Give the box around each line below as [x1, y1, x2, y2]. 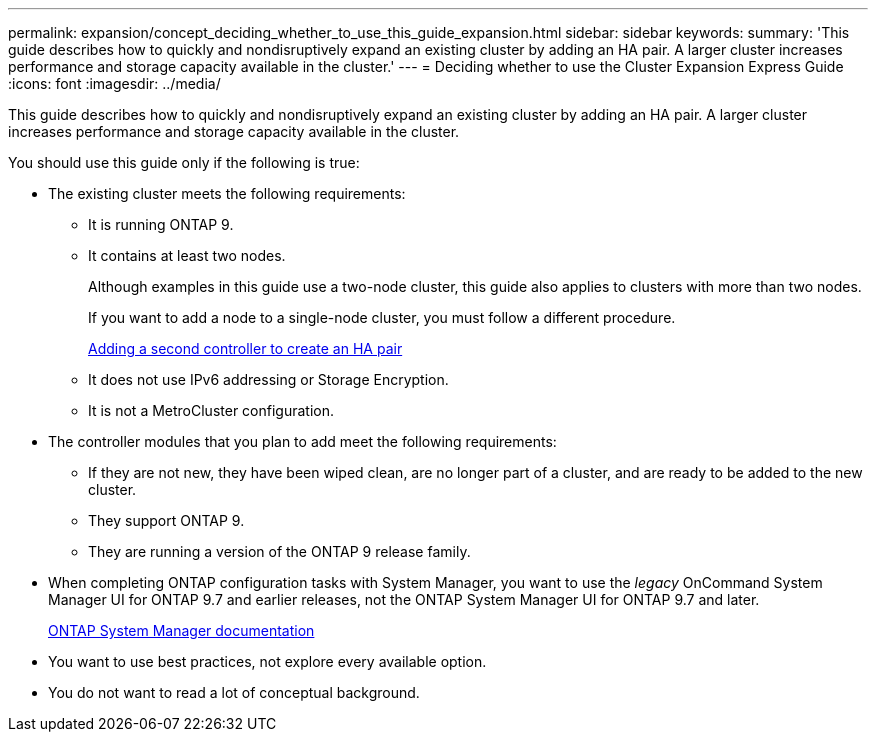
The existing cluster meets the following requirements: [48, 185, 406, 202]
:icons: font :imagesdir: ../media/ [8, 75, 221, 92]
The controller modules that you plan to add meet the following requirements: [48, 433, 557, 450]
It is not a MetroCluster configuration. [88, 402, 335, 419]
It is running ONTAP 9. [88, 216, 234, 233]
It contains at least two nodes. [88, 247, 286, 264]
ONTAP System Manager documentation [48, 622, 315, 639]
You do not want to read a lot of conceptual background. [48, 684, 420, 701]
